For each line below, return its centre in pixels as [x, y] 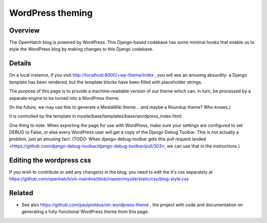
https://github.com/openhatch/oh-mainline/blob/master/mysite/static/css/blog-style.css [99, 179]
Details [20, 64]
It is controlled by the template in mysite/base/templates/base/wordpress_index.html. [96, 116]
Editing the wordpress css [50, 160]
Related [21, 193]
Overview [24, 30]
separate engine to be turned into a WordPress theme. [64, 98]
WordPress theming [51, 13]
